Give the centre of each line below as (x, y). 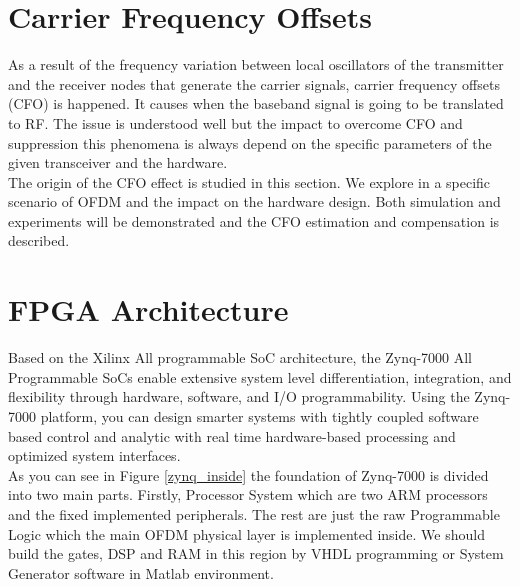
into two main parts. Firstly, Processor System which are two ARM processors (248, 494)
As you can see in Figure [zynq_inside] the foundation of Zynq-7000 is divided (248, 474)
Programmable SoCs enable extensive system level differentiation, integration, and (260, 376)
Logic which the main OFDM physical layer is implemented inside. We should (246, 533)
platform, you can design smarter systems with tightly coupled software (259, 415)
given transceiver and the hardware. (118, 162)
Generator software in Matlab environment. (141, 572)
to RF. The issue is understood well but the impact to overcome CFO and (235, 122)
